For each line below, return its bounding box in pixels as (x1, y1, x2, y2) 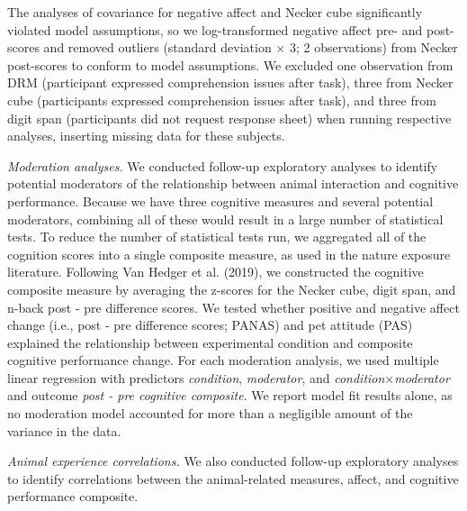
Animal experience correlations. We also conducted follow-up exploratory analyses (7, 452, 459, 470)
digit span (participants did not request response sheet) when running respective (7, 108, 452, 127)
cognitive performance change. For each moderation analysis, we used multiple (7, 351, 439, 370)
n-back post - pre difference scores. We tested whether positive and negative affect (7, 297, 460, 316)
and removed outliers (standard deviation (43, 38, 272, 57)
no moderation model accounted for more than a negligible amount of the (7, 404, 413, 423)
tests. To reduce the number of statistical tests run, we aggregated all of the (7, 227, 427, 246)
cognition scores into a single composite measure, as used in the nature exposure (7, 244, 451, 263)
